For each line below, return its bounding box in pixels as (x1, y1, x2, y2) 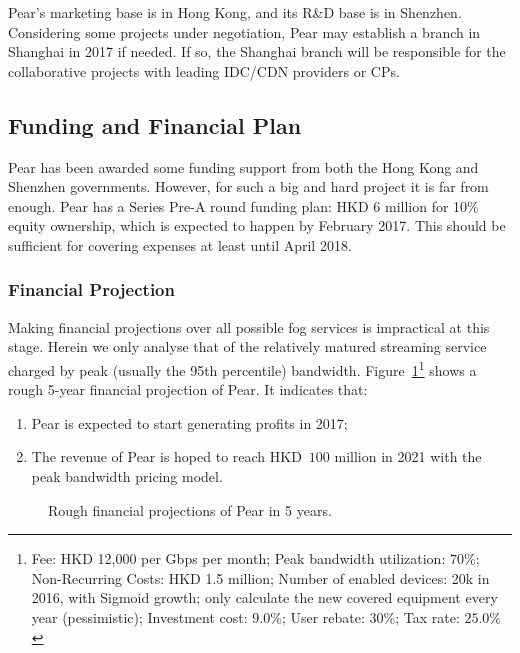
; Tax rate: (395, 606, 460, 627)
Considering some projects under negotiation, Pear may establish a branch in (8, 21, 481, 42)
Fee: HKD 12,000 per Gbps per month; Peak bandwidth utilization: (31, 548, 446, 569)
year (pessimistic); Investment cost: (31, 606, 248, 627)
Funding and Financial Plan (8, 109, 302, 140)
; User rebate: (281, 606, 365, 627)
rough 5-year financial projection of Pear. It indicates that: (8, 379, 368, 400)
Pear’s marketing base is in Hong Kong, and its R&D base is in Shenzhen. (8, 2, 462, 22)
